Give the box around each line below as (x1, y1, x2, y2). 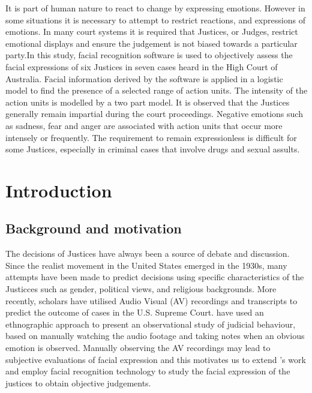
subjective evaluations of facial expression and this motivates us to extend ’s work (5, 353, 306, 365)
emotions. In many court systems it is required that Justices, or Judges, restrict (5, 25, 298, 38)
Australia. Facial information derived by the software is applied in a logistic (5, 72, 283, 85)
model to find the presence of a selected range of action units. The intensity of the (5, 84, 308, 97)
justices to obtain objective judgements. (5, 376, 151, 389)
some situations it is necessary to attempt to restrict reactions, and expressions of (5, 13, 305, 26)
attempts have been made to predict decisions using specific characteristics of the (5, 271, 304, 283)
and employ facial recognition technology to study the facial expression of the (5, 365, 290, 377)
